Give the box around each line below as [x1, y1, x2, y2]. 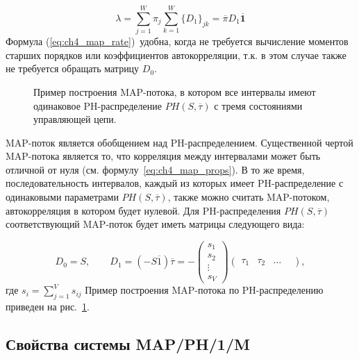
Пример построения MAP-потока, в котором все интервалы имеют [33, 84, 316, 99]
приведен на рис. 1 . [6, 299, 90, 314]
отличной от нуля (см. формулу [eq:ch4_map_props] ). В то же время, [6, 162, 305, 176]
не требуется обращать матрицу [6, 61, 140, 76]
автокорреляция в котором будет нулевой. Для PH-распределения [6, 203, 281, 217]
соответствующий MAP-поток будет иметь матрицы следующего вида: [6, 217, 305, 231]
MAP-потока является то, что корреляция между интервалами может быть [6, 149, 321, 163]
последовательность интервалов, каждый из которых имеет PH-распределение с [6, 176, 344, 190]
